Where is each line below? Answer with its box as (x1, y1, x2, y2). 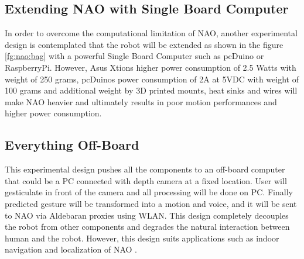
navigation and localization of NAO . (5, 243, 137, 255)
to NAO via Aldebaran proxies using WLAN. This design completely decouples (5, 209, 289, 221)
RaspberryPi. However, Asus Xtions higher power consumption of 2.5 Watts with (5, 61, 296, 73)
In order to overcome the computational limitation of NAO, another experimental (5, 27, 298, 39)
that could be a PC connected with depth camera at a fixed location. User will (5, 174, 287, 187)
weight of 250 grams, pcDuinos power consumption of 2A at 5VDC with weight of (5, 72, 299, 85)
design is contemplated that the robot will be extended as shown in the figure (5, 38, 283, 50)
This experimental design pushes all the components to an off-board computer (5, 163, 285, 175)
